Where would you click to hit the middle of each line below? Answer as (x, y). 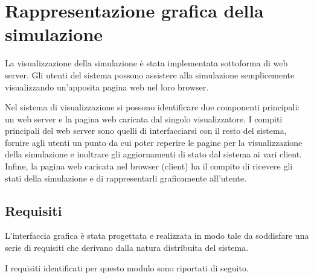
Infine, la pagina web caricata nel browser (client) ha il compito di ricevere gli (149, 166)
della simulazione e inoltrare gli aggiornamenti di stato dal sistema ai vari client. (153, 154)
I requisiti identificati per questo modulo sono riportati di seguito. (127, 267)
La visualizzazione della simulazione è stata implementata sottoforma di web (146, 63)
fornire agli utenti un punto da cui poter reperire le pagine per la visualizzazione (154, 142)
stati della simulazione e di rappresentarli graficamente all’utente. (126, 178)
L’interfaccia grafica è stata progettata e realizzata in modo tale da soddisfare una (157, 235)
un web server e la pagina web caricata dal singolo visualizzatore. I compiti (144, 118)
